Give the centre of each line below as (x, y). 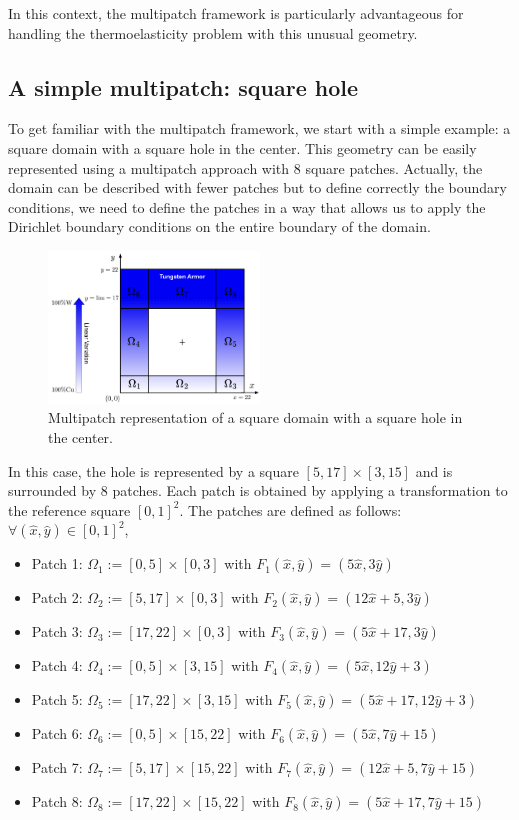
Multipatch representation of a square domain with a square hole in (255, 417)
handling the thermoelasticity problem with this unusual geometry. (213, 32)
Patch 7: (57, 767)
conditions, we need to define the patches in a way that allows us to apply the (247, 206)
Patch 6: (57, 733)
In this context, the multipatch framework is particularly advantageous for (236, 13)
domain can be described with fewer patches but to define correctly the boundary (257, 187)
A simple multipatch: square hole (183, 86)
